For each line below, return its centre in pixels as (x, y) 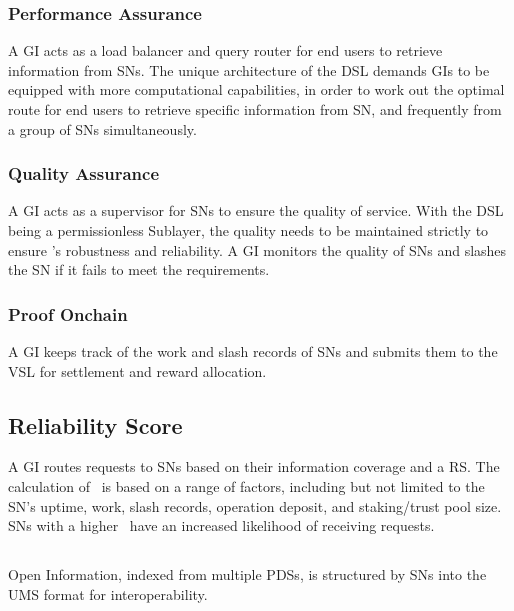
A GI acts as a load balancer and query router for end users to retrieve (225, 50)
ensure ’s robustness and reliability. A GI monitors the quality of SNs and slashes (257, 249)
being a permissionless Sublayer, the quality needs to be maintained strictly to (248, 230)
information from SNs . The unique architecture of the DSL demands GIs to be (249, 69)
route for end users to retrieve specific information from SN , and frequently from (255, 109)
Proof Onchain (68, 313)
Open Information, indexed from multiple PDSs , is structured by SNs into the (247, 574)
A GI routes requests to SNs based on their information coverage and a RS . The (254, 466)
